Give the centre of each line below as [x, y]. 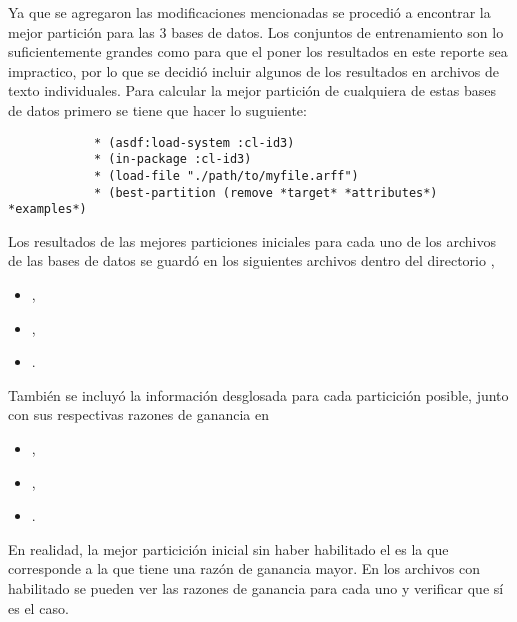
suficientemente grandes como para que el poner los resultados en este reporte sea [258, 51]
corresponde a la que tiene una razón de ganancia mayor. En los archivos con [244, 568]
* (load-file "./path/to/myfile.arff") [226, 175]
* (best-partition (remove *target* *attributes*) [265, 192]
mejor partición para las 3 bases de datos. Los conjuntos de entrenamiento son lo [256, 31]
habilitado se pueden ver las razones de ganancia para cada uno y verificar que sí [256, 587]
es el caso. [38, 607]
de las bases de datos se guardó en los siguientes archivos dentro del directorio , [251, 260]
